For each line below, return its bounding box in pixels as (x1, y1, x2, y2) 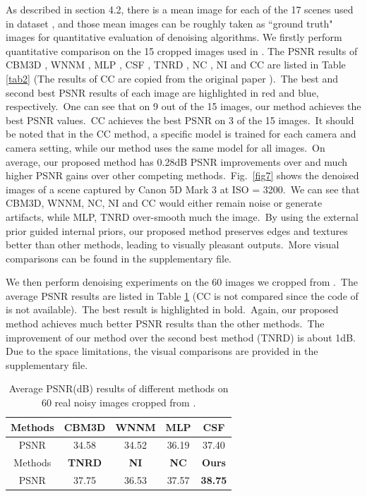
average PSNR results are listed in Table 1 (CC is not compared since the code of (6, 288, 359, 303)
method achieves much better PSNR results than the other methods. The (6, 316, 325, 331)
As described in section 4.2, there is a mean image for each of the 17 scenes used (6, 2, 354, 16)
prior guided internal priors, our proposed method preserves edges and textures (6, 223, 348, 238)
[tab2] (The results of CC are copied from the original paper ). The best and (6, 71, 338, 85)
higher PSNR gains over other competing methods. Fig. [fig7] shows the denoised (6, 168, 359, 183)
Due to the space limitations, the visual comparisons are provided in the (6, 344, 318, 358)
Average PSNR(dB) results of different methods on (8, 381, 229, 396)
